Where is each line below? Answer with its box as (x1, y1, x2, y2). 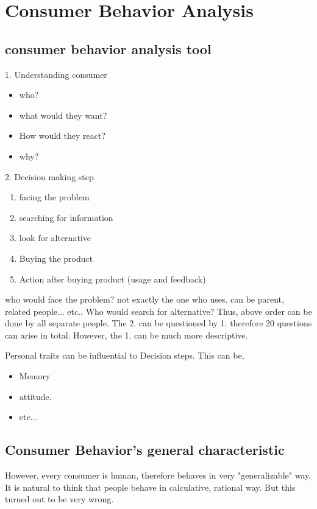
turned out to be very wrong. (5, 493, 114, 505)
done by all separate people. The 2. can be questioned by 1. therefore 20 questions (5, 317, 312, 329)
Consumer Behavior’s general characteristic (5, 440, 285, 459)
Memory (19, 370, 51, 382)
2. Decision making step (5, 170, 94, 183)
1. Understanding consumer (5, 68, 107, 80)
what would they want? (19, 108, 107, 121)
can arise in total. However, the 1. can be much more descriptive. (5, 328, 248, 341)
